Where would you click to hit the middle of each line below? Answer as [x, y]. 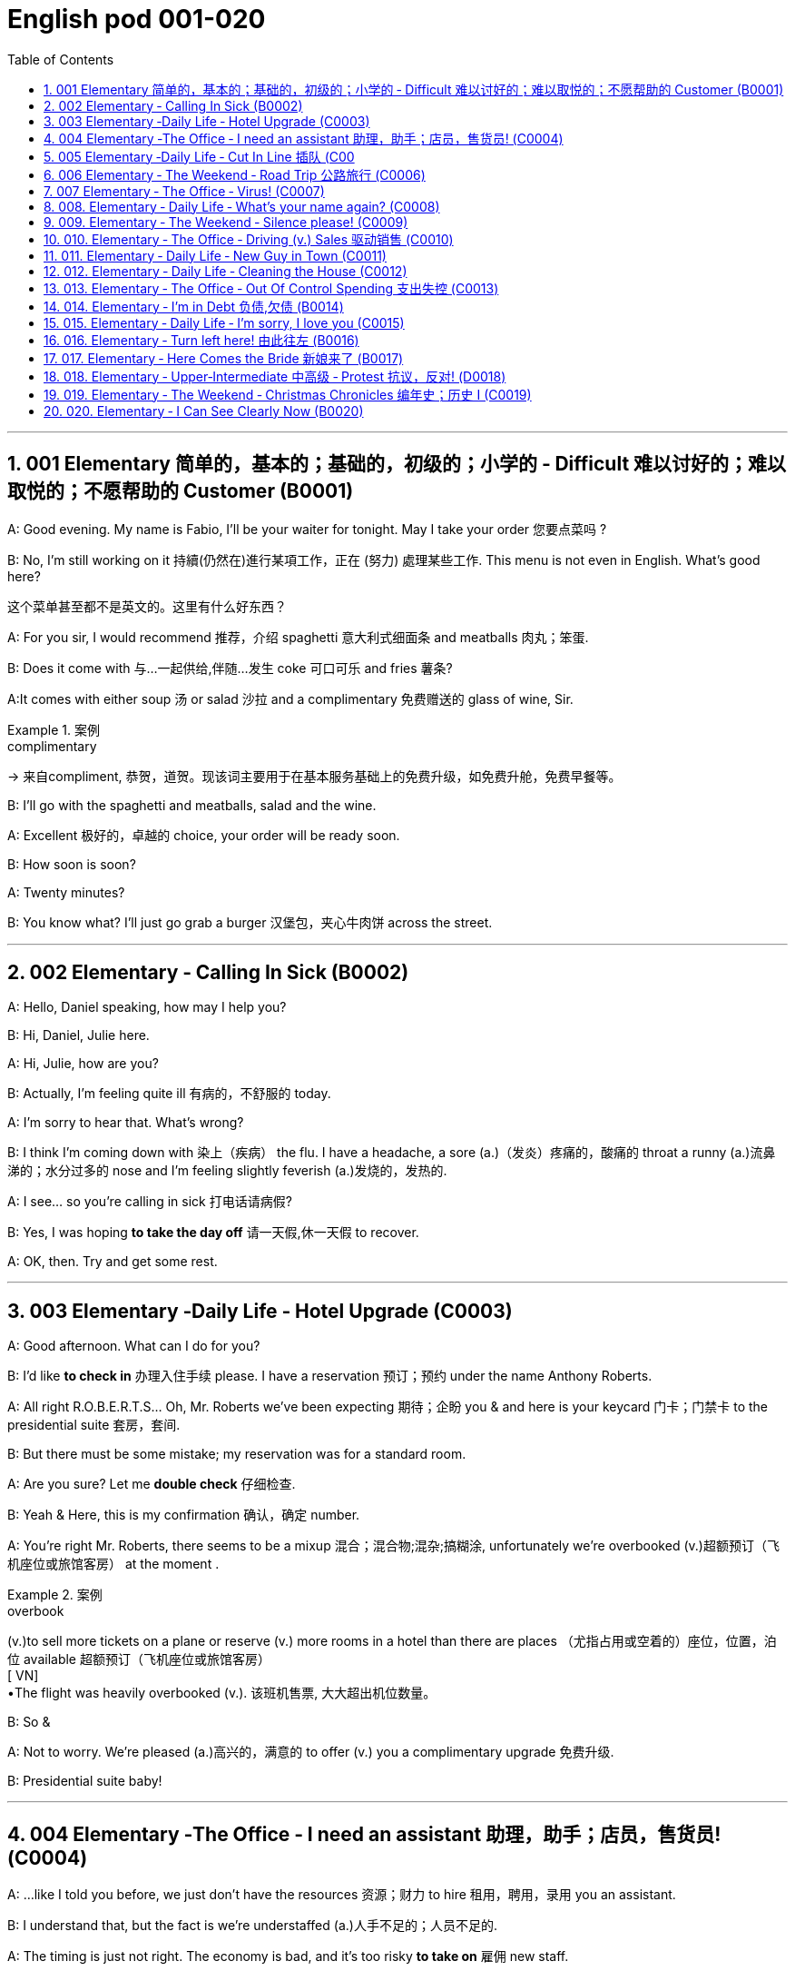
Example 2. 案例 [55, 1595]
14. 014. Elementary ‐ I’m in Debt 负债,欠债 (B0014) [194, 306]
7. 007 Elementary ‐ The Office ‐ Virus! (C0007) [184, 191]
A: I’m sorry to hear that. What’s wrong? [126, 1123]
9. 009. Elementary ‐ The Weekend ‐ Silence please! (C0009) [226, 222]
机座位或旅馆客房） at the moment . [113, 1564]
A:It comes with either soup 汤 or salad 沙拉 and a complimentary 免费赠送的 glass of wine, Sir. [290, 698]
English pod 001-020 [137, 19]
